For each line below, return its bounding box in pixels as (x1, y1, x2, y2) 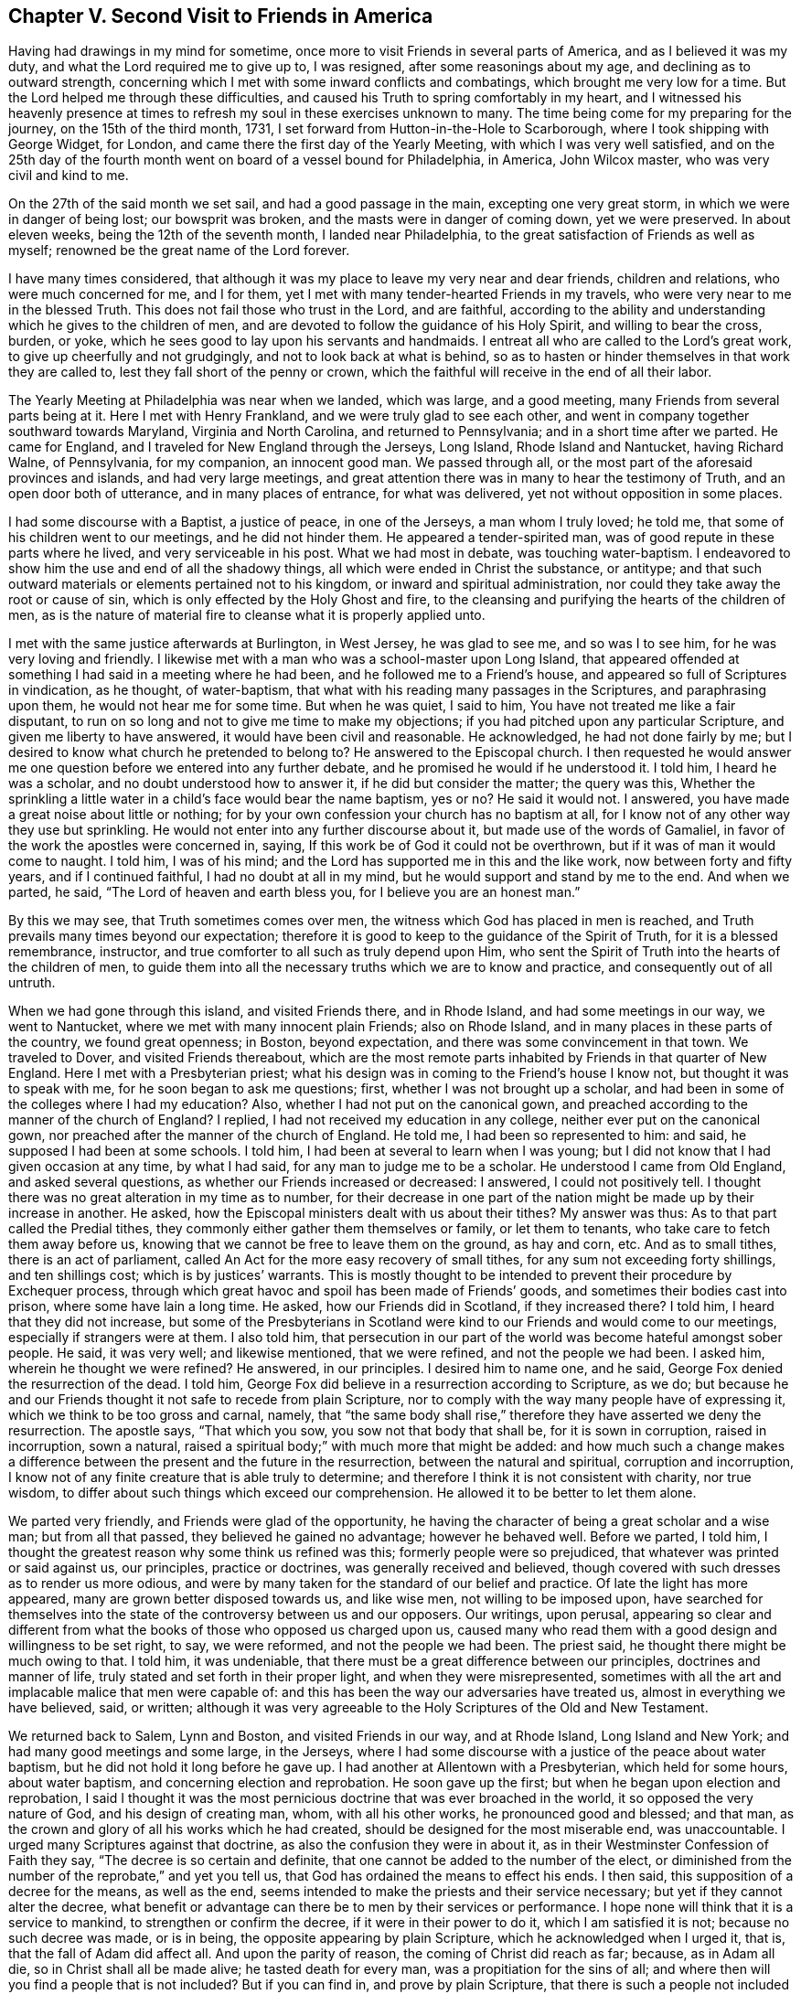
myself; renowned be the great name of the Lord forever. (8, 242, 350, 259)
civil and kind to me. (8, 167, 129, 184)
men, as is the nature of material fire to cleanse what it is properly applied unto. (8, 607, 486, 624)
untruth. (8, 975, 56, 991)
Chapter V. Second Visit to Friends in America (8, 5, 433, 27)
